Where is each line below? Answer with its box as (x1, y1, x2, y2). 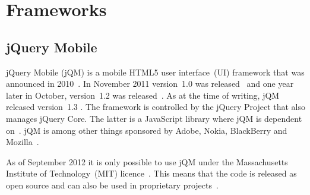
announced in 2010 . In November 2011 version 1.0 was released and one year (6, 77, 294, 90)
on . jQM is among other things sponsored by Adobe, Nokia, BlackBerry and (6, 124, 287, 136)
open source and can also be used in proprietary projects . (6, 178, 219, 191)
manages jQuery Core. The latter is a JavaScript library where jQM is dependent (6, 112, 302, 124)
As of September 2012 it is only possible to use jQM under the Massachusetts (6, 155, 288, 168)
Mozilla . (6, 136, 39, 148)
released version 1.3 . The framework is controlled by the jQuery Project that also (6, 100, 305, 113)
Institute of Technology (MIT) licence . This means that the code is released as (6, 167, 297, 180)
